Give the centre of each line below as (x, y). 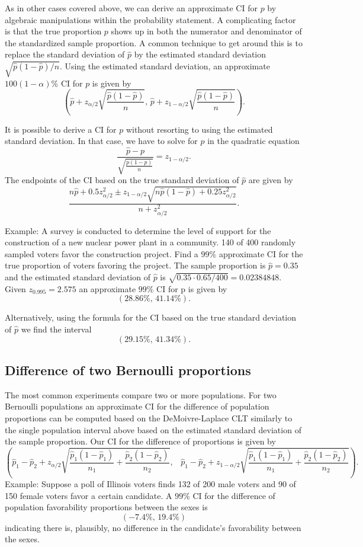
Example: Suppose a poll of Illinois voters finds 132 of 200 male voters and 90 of (150, 484)
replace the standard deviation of (65, 54)
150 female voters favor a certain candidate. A (89, 495)
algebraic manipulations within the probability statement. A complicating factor (150, 19)
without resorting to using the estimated (199, 129)
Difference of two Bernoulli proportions (128, 370)
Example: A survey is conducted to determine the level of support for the (138, 230)
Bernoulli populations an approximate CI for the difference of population (137, 406)
